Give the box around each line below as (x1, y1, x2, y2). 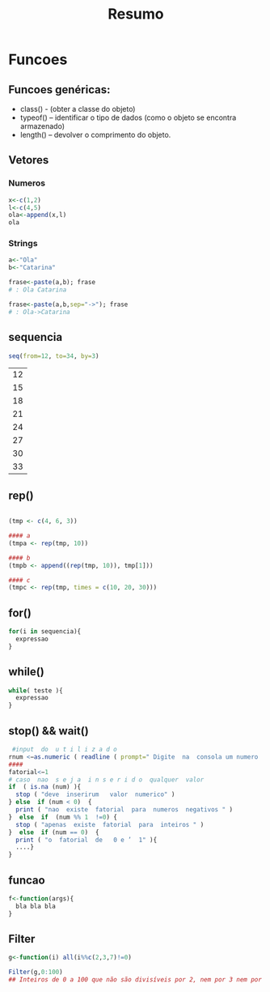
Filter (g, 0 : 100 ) (8, 969, 63, 977)
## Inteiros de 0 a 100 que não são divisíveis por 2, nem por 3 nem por (8, 976, 263, 984)
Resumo (108, 5, 164, 23)
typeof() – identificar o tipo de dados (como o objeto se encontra (19, 113, 237, 122)
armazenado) (19, 121, 65, 130)
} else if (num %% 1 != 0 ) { (8, 813, 117, 821)
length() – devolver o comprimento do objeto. (19, 130, 171, 139)
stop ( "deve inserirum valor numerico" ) (15, 790, 175, 798)
